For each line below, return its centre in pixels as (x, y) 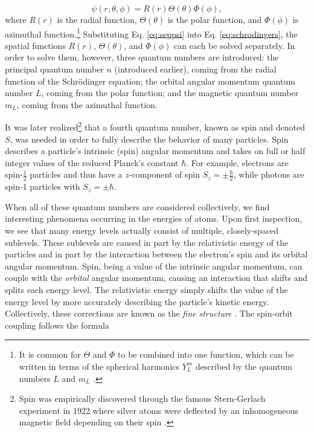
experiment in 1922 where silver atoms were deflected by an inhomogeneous (159, 410)
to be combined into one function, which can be (206, 354)
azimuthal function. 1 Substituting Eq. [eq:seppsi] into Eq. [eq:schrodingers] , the (151, 33)
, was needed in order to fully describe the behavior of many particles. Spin (149, 139)
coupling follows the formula (57, 325)
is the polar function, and (215, 19)
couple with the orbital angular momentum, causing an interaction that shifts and (156, 278)
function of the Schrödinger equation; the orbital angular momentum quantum (150, 81)
